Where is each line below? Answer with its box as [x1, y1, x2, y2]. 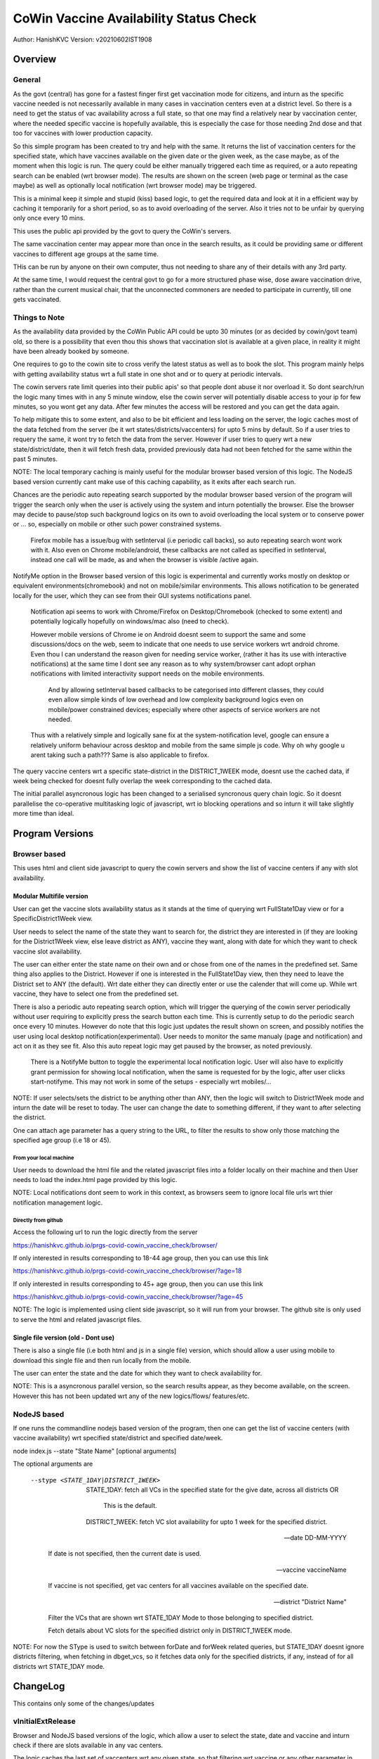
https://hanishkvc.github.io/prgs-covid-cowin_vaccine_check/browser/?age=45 [13, 1293, 244, 1301]
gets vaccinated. [13, 296, 61, 304]
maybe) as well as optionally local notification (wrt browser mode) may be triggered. [13, 182, 257, 190]
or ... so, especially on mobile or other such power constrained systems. [13, 520, 222, 528]
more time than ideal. [13, 809, 74, 818]
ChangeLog [13, 1680, 65, 1692]
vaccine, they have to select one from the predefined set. [13, 989, 179, 998]
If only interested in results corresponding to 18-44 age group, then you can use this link [13, 1253, 269, 1262]
